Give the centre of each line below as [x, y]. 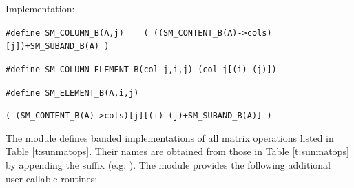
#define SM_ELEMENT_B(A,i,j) [72, 93]
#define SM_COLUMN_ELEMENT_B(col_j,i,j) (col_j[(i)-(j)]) [141, 69]
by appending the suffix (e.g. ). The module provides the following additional [168, 165]
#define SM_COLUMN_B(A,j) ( [77, 33]
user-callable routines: [52, 178]
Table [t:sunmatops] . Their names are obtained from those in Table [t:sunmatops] [177, 151]
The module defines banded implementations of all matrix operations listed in [170, 137]
